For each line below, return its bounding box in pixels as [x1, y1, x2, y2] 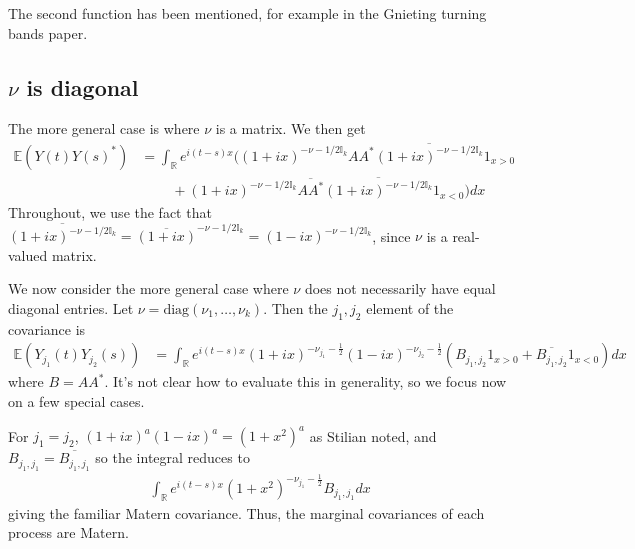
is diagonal [26, 71, 139, 102]
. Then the [263, 298, 328, 319]
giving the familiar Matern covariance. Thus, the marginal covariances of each [8, 502, 485, 523]
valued [8, 244, 48, 265]
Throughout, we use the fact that [8, 201, 212, 222]
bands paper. [8, 22, 88, 43]
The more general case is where [8, 118, 200, 139]
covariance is [8, 318, 86, 339]
